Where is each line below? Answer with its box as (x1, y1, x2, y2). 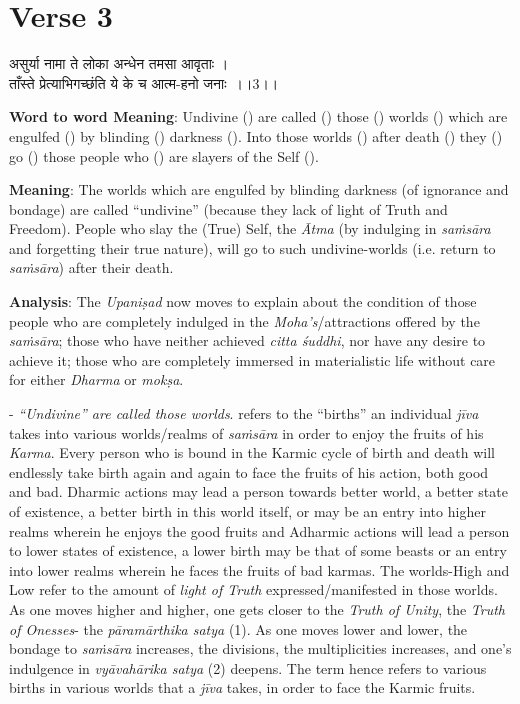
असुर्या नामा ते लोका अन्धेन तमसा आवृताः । (9, 53, 229, 74)
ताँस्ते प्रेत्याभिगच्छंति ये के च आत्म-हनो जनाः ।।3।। (9, 72, 279, 93)
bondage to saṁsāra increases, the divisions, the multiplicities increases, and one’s (9, 638, 512, 659)
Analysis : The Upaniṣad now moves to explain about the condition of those (9, 291, 477, 312)
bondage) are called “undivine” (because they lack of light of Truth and (9, 198, 448, 219)
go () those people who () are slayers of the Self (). (9, 145, 319, 166)
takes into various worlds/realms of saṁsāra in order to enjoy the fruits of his (9, 422, 484, 443)
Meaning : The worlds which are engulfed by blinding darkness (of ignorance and (9, 179, 509, 200)
